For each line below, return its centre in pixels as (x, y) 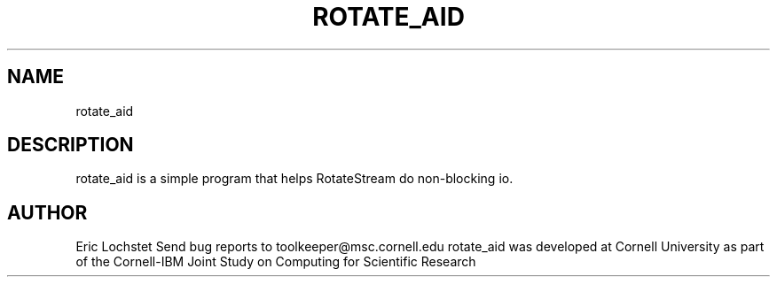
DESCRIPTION (71, 145)
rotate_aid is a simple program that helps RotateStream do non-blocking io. (294, 179)
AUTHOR (47, 212)
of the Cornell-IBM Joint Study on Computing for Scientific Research (276, 262)
